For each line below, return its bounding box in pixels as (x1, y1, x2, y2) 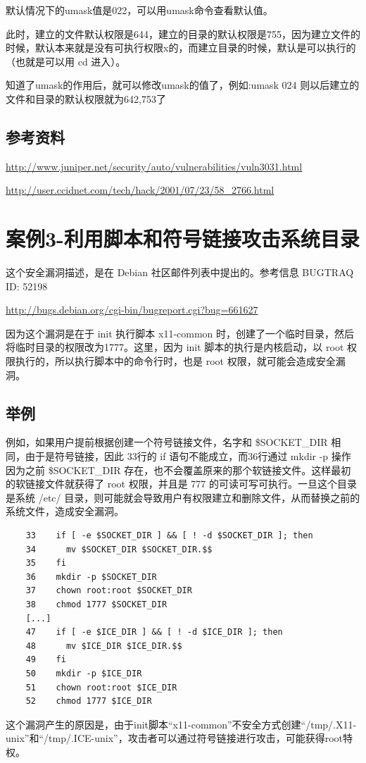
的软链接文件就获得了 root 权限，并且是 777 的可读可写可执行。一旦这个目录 (6, 476, 357, 491)
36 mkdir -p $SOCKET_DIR (25, 571, 157, 582)
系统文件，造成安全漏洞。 (6, 504, 124, 519)
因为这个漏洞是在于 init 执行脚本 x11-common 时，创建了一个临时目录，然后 (6, 325, 355, 340)
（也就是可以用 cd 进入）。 (6, 54, 126, 68)
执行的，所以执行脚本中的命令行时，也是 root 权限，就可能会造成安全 (15, 354, 336, 368)
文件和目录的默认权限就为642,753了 (6, 91, 166, 106)
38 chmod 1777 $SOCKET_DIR (25, 599, 168, 609)
